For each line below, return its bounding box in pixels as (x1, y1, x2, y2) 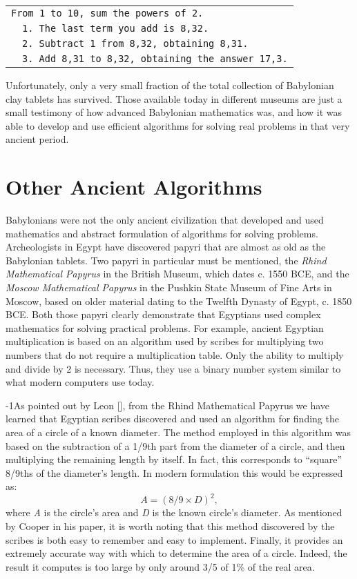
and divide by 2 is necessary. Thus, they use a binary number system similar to (6, 361, 341, 375)
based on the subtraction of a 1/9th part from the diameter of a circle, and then (6, 438, 345, 453)
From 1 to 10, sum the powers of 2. (11, 8, 204, 19)
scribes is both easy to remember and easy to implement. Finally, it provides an (6, 532, 343, 547)
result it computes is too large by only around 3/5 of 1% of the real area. (6, 559, 315, 573)
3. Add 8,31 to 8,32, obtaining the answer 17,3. (22, 53, 288, 64)
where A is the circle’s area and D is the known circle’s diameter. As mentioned (6, 505, 342, 520)
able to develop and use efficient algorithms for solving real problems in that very (6, 118, 350, 133)
